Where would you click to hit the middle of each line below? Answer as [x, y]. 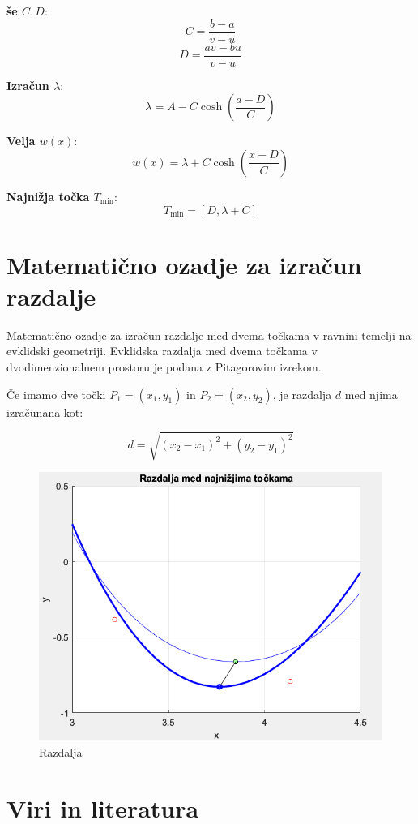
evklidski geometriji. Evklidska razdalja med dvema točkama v [162, 351]
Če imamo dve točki [56, 394]
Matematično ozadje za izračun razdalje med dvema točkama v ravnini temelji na [209, 335]
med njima [371, 394]
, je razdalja [302, 394]
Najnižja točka [48, 196]
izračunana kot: [45, 412]
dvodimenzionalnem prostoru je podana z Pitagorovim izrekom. [164, 367]
